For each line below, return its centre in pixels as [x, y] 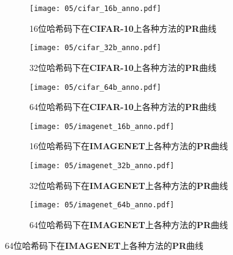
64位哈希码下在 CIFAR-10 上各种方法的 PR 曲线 [123, 107]
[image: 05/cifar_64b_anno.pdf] [95, 87]
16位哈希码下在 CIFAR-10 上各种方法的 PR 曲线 [123, 28]
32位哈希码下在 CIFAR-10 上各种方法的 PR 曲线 [123, 67]
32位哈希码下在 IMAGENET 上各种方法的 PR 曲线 [129, 185]
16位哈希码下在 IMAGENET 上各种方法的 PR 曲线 [129, 146]
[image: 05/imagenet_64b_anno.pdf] [102, 205]
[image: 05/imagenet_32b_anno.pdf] [102, 166]
